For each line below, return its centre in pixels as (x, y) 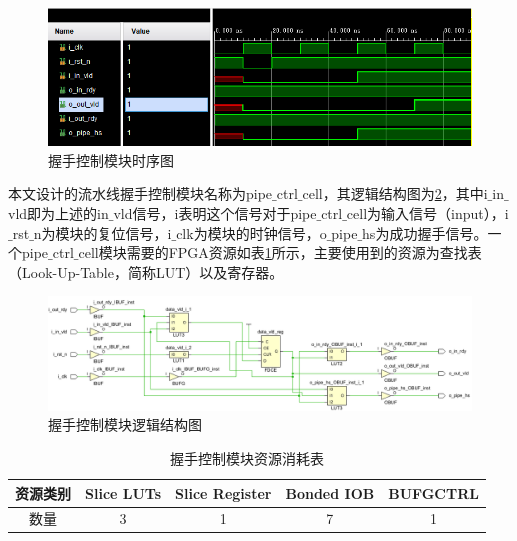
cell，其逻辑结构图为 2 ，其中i (395, 193)
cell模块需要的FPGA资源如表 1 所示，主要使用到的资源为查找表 (280, 252)
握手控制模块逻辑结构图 (125, 424)
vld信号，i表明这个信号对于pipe (215, 213)
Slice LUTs (123, 492)
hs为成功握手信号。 (425, 232)
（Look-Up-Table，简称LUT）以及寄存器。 (146, 271)
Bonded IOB (330, 492)
